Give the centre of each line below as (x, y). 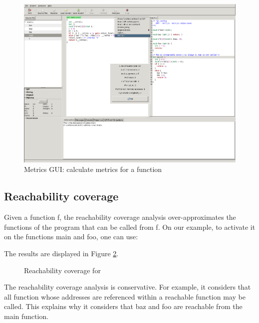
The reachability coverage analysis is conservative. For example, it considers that (128, 287)
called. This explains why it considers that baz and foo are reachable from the (123, 306)
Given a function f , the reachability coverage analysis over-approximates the (120, 217)
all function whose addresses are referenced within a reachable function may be (125, 296)
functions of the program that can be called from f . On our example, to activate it (130, 227)
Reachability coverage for (62, 270)
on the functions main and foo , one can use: (71, 237)
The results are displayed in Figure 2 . (61, 253)
